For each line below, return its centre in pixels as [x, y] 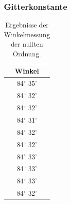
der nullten [27, 44]
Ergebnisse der [27, 25]
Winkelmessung [27, 34]
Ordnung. [27, 53]
